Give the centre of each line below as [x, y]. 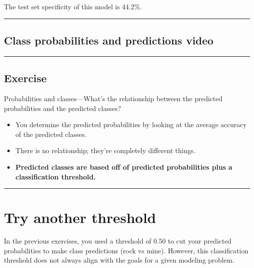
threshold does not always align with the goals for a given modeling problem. [119, 260]
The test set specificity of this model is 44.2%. [73, 6]
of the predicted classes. [51, 134]
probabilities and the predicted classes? [63, 108]
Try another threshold [80, 217]
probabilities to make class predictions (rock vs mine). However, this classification [126, 250]
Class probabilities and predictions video [109, 40]
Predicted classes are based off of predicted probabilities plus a [124, 167]
